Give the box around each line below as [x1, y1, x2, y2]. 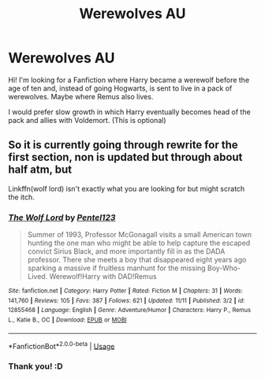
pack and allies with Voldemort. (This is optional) [8, 115, 166, 124]
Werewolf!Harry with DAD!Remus [49, 272, 157, 281]
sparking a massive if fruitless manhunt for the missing [27, 263, 207, 273]
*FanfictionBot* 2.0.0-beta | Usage [8, 340, 115, 351]
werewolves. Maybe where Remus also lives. [8, 91, 154, 101]
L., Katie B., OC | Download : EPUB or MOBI [8, 316, 128, 324]
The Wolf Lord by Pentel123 [8, 212, 116, 223]
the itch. [8, 192, 35, 202]
